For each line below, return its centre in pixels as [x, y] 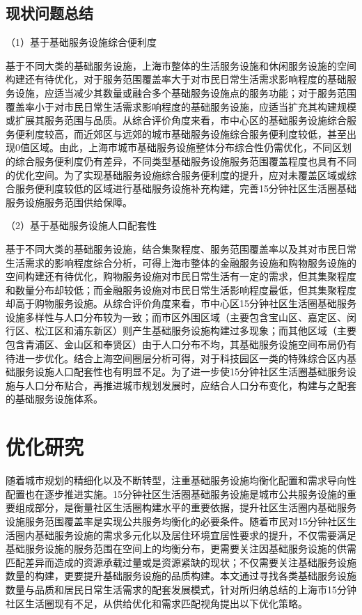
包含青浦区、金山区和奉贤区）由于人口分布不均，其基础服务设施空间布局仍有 [181, 344]
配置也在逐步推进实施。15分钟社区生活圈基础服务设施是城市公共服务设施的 [176, 493]
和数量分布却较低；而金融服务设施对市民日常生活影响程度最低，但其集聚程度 [181, 289]
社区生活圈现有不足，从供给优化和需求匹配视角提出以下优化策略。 [157, 603]
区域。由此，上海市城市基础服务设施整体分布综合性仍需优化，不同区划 [190, 147]
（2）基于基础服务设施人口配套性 [81, 225]
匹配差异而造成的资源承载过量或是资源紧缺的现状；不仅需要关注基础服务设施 [181, 562]
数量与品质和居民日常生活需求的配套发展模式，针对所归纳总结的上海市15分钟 [181, 589]
